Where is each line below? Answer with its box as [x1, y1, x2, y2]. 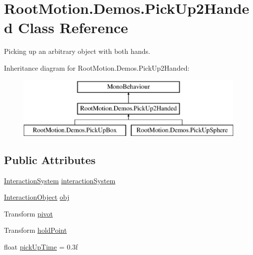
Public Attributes [4, 152, 96, 167]
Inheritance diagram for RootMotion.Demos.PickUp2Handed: [4, 62, 190, 73]
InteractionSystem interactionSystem [4, 175, 116, 185]
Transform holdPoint [4, 225, 67, 235]
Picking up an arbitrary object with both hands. [4, 46, 151, 56]
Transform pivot [4, 208, 53, 218]
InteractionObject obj [4, 192, 70, 202]
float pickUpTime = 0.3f [4, 242, 78, 252]
